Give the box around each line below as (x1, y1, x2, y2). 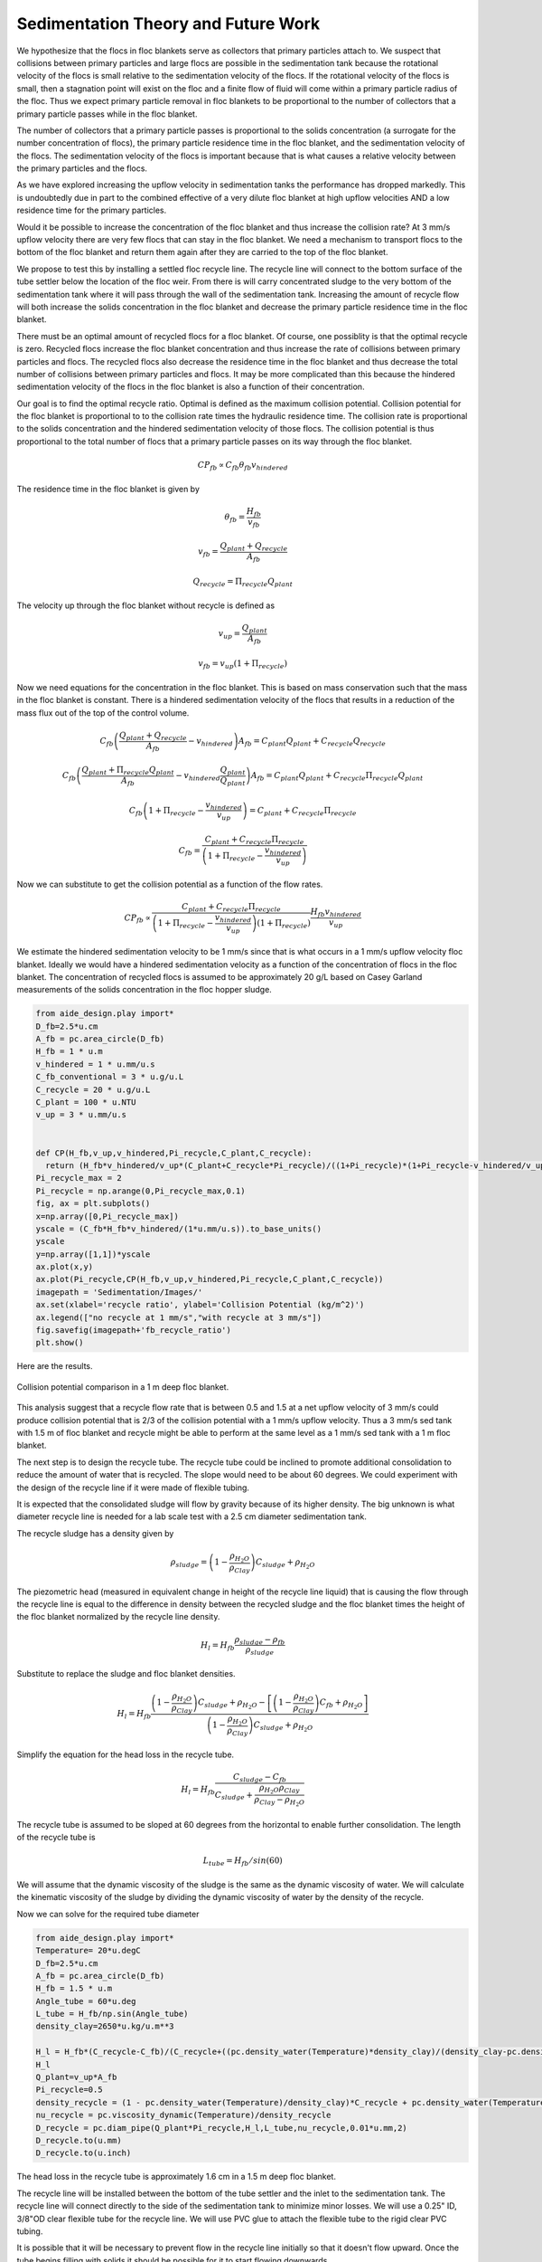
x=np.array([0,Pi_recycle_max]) (35, 1211, 180, 1221)
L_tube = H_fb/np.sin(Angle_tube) (35, 2009, 189, 2020)
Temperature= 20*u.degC (35, 1945, 142, 1956)
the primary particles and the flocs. (16, 163, 148, 174)
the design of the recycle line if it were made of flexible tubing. (16, 1482, 250, 1493)
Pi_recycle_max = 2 (35, 1173, 122, 1183)
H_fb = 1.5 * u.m (35, 1983, 113, 1994)
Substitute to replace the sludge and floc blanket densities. (16, 1668, 236, 1678)
